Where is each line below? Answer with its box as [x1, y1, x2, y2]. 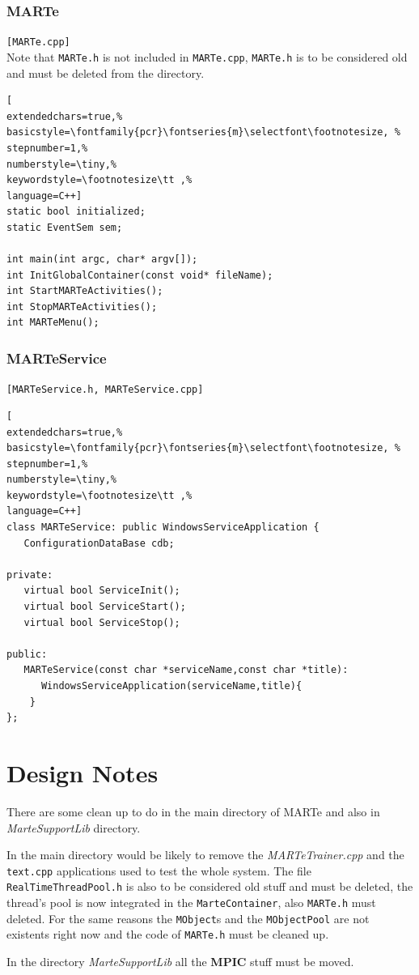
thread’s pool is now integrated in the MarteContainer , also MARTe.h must [6, 894, 376, 910]
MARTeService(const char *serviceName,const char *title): [23, 664, 349, 676]
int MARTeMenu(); [6, 317, 99, 329]
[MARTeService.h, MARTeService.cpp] [6, 384, 204, 396]
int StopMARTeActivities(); [6, 300, 158, 313]
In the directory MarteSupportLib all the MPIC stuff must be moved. [6, 952, 354, 969]
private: [6, 568, 53, 581]
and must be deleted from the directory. [6, 64, 205, 81]
